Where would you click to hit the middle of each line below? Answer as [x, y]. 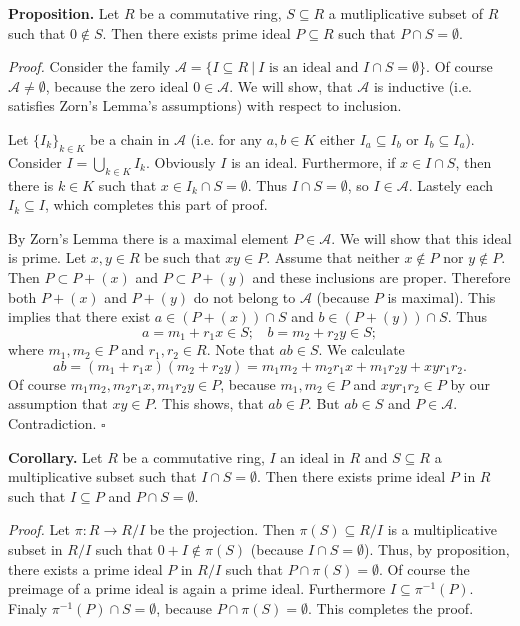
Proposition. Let [64, 13]
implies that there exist [79, 316]
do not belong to [244, 296]
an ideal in [312, 456]
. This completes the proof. [390, 607]
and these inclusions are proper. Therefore [381, 276]
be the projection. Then [222, 529]
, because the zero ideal [117, 85]
